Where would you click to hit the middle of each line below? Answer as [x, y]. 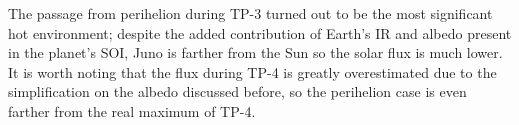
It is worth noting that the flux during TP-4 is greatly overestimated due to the [252, 71]
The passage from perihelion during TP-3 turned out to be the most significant [250, 13]
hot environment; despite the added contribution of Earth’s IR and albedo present [260, 32]
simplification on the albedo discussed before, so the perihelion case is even [237, 91]
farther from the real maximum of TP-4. [132, 110]
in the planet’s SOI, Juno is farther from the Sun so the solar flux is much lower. [255, 52]
